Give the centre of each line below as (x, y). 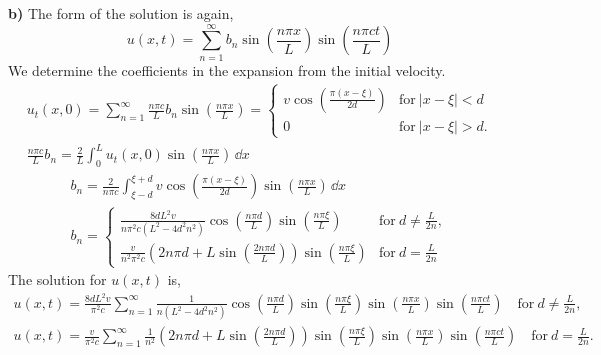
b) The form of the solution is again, (121, 13)
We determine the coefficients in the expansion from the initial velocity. (227, 69)
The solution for (57, 279)
